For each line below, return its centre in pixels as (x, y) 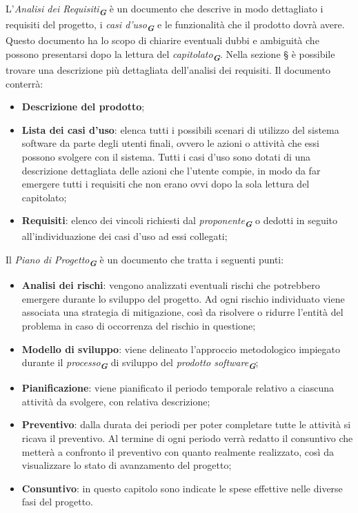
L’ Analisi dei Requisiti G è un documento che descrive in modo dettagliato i (165, 10)
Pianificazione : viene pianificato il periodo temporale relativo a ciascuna (178, 388)
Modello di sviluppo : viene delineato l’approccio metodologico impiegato (181, 349)
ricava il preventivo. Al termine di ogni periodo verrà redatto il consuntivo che (187, 438)
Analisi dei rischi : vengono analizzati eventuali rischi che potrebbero (171, 285)
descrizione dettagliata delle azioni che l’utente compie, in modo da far (171, 170)
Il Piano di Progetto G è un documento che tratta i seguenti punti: (145, 261)
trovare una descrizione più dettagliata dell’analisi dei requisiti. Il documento (168, 69)
